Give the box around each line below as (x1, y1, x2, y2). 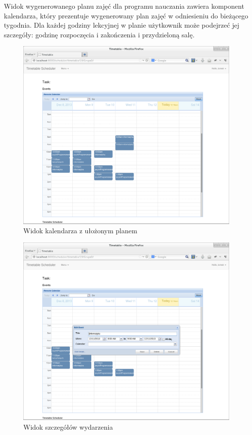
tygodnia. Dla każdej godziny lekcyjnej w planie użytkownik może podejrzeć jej (4, 20, 239, 30)
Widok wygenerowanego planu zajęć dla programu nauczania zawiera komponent (4, 1, 244, 11)
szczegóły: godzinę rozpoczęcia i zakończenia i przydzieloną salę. (4, 29, 195, 39)
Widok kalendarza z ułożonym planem (23, 226, 137, 236)
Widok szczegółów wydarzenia (23, 422, 113, 432)
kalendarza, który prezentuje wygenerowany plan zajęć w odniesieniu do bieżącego (4, 10, 249, 20)
